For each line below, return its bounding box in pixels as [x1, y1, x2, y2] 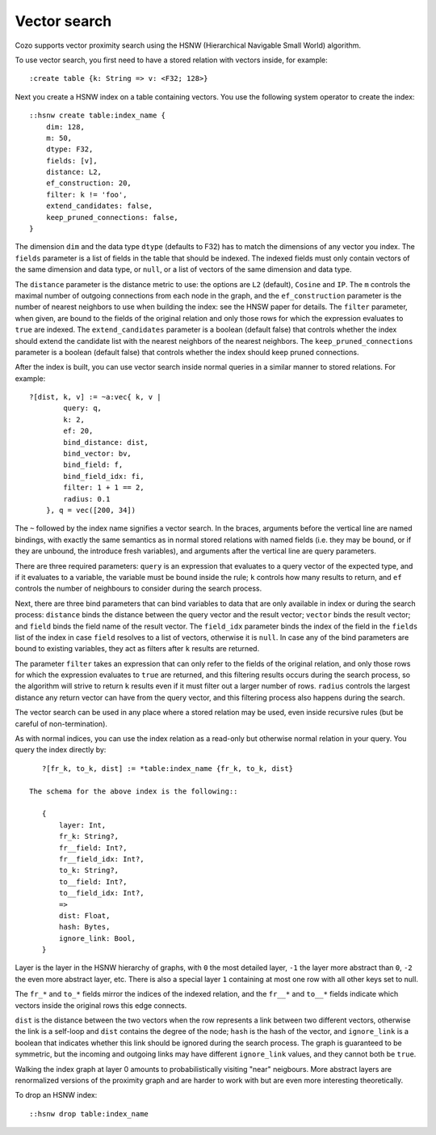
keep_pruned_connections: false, [45, 213, 179, 222]
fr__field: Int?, [59, 843, 128, 853]
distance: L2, [45, 167, 103, 177]
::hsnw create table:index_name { [29, 111, 166, 121]
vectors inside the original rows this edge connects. [15, 1000, 187, 1010]
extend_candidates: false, [45, 201, 153, 210]
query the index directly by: [15, 745, 107, 755]
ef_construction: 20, [45, 179, 132, 188]
